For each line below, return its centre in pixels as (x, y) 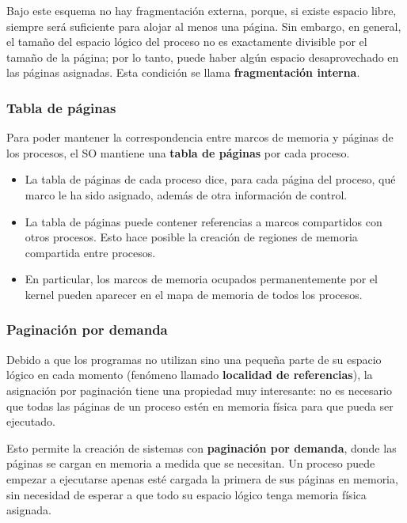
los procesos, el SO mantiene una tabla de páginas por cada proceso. (178, 152)
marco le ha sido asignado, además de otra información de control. (186, 194)
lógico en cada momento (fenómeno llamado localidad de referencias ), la (190, 375)
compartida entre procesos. (90, 252)
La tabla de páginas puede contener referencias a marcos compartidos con (203, 221)
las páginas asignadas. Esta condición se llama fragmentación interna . (183, 72)
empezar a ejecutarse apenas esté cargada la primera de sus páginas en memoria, (202, 478)
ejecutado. (31, 421)
